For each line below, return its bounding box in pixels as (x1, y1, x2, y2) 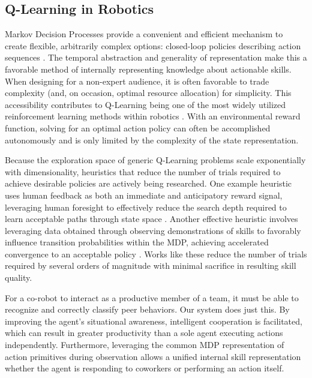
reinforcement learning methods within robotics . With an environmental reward (5, 110, 301, 122)
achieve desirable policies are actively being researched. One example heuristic (5, 177, 292, 190)
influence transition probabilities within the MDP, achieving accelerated (5, 236, 269, 248)
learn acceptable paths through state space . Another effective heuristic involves (5, 212, 298, 225)
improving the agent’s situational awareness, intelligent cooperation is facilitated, (5, 314, 302, 327)
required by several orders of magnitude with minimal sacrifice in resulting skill (5, 259, 296, 272)
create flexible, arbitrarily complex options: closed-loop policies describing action (5, 39, 301, 52)
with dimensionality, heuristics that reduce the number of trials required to (5, 165, 281, 178)
